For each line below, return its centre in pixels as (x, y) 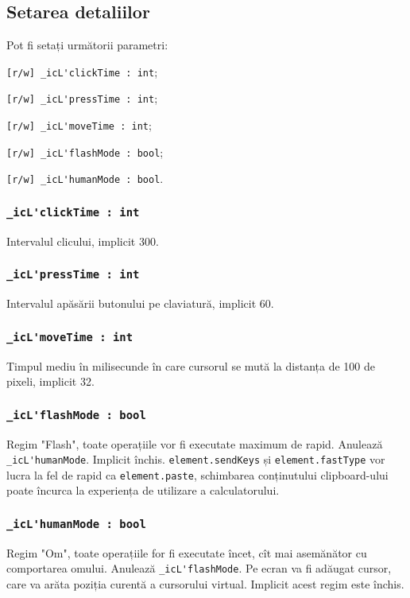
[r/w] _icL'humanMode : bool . (85, 179)
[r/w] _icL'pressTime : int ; (82, 98)
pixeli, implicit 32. (50, 381)
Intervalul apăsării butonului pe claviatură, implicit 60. (140, 303)
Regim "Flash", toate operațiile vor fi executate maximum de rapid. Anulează (195, 443)
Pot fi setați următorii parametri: (87, 45)
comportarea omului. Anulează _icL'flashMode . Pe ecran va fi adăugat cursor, (199, 568)
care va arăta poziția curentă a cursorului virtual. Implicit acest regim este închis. (205, 584)
